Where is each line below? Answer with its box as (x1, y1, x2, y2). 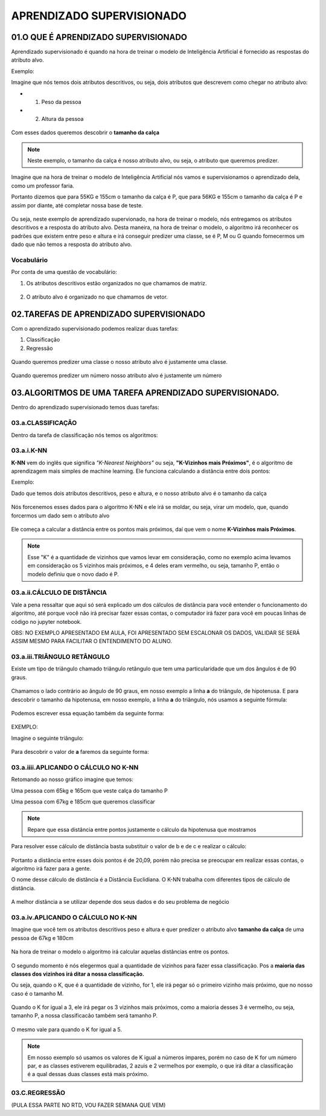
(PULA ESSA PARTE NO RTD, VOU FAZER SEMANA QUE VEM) (11, 1101, 166, 1109)
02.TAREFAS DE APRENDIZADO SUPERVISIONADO (11, 309, 205, 319)
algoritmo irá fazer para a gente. (11, 865, 92, 872)
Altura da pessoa (41, 115, 84, 122)
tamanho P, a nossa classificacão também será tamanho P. (11, 1012, 158, 1019)
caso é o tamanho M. (11, 990, 64, 997)
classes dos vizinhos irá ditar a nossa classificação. (11, 970, 145, 978)
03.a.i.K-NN (11, 446, 48, 455)
